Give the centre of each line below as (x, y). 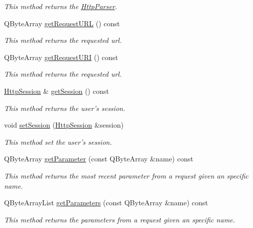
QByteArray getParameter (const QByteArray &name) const (99, 159)
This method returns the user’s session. (65, 108)
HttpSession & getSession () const (57, 91)
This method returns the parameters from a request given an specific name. (120, 219)
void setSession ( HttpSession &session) (64, 125)
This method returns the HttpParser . (61, 6)
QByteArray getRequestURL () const (62, 23)
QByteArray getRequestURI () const (61, 57)
